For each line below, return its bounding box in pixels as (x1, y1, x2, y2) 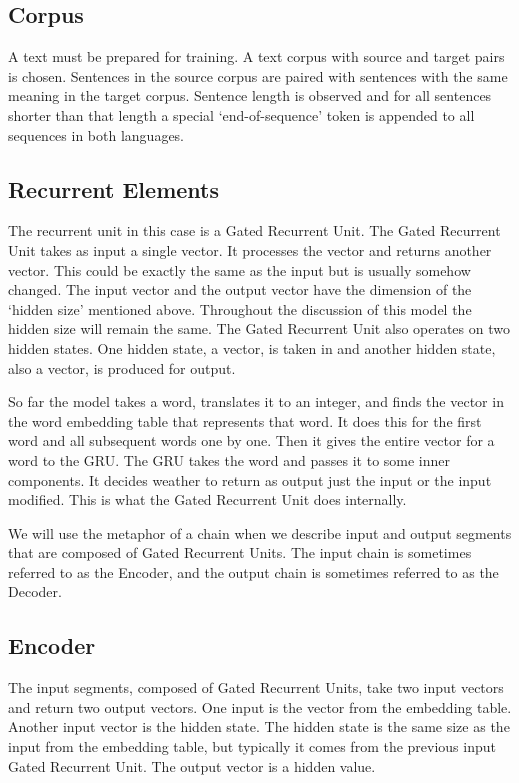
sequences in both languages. (8, 124, 185, 145)
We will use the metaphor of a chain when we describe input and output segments (8, 522, 512, 543)
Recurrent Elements (8, 173, 219, 204)
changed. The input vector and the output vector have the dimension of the (8, 279, 472, 300)
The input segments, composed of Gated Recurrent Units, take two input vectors (8, 677, 504, 698)
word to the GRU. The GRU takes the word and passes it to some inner (8, 449, 451, 470)
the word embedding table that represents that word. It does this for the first (8, 410, 482, 431)
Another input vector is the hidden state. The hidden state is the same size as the (8, 716, 510, 737)
